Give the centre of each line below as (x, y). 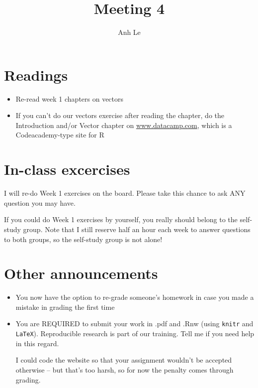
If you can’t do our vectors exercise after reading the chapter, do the (120, 115)
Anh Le (129, 32)
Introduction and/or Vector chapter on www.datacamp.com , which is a (124, 125)
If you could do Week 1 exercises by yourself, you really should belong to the (121, 219)
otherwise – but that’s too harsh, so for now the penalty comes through (125, 369)
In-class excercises (67, 169)
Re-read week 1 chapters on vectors (70, 98)
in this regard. (37, 343)
